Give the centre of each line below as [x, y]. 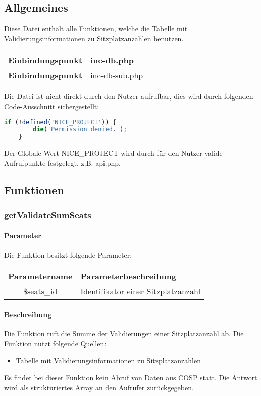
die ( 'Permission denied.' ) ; [80, 130]
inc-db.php [112, 60]
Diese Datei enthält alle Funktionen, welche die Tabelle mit [96, 29]
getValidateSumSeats [48, 215]
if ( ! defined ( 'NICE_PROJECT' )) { [60, 122]
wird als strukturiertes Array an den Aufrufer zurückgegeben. [99, 387]
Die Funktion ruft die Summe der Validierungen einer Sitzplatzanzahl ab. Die [124, 334]
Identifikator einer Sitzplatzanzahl [141, 291]
